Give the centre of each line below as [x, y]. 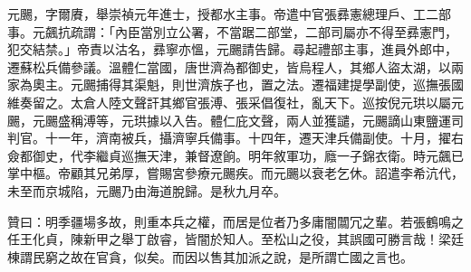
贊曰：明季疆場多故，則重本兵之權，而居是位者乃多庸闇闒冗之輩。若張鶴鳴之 [235, 221]
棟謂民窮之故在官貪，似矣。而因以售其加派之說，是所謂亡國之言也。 [210, 256]
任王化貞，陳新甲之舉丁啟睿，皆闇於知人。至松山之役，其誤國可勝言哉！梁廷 [235, 239]
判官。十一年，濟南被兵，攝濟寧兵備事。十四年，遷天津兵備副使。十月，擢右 [235, 138]
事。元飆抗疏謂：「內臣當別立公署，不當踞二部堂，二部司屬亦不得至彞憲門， [232, 31]
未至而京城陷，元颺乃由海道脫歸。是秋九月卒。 [147, 190]
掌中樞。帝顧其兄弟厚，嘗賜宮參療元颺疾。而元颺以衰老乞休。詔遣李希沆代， [235, 173]
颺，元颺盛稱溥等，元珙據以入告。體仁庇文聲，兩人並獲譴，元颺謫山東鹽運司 [235, 120]
